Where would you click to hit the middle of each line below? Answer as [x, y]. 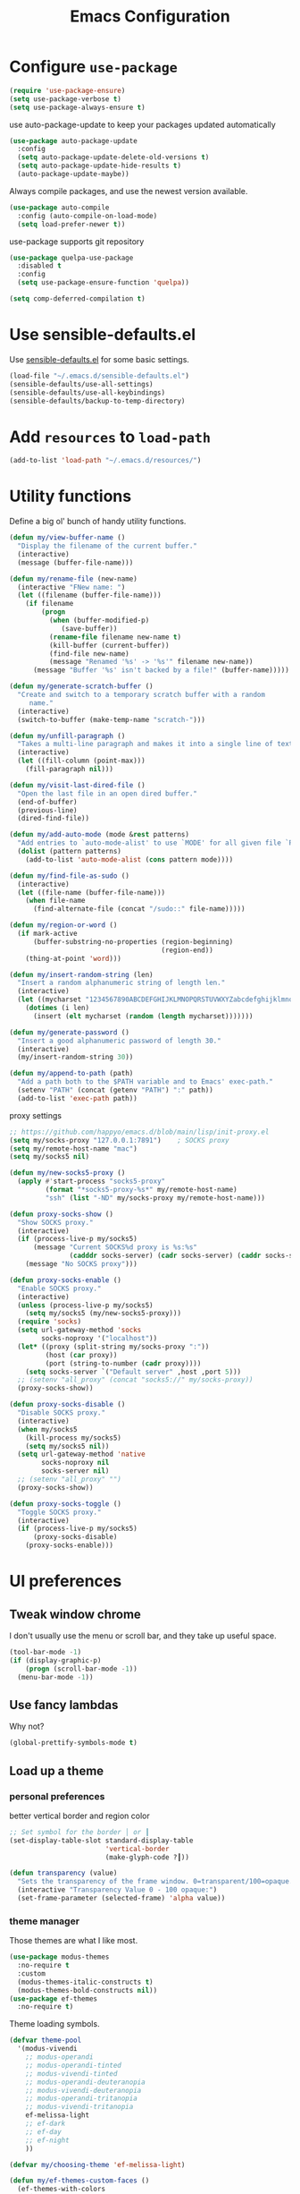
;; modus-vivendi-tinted [71, 2073]
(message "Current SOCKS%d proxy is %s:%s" [115, 1247]
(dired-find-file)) [54, 819]
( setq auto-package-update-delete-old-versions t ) [113, 157]
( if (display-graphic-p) [55, 1660]
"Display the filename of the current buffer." [108, 546]
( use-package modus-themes [59, 1957]
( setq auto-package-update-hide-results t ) [99, 166]
